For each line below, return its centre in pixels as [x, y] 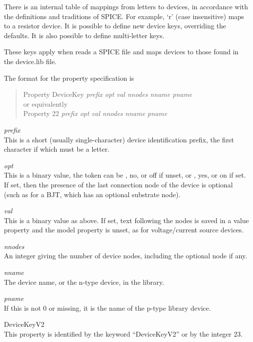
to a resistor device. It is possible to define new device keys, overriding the [115, 26]
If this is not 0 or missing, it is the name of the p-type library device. [107, 308]
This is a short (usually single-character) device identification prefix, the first [119, 139]
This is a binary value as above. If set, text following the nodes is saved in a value [126, 220]
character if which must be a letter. [57, 149]
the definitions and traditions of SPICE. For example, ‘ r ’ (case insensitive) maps [124, 16]
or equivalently [45, 103]
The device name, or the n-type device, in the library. [84, 282]
